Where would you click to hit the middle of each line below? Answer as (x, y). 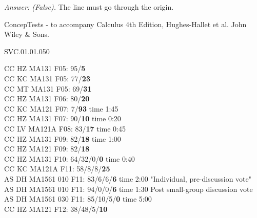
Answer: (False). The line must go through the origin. (89, 7)
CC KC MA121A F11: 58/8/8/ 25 (57, 169)
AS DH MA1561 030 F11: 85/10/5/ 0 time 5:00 (78, 199)
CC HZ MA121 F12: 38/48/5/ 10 (56, 209)
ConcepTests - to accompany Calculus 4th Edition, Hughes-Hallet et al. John (125, 24)
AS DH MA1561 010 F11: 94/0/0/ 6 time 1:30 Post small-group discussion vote (128, 189)
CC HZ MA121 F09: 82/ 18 (47, 149)
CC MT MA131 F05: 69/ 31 (48, 88)
